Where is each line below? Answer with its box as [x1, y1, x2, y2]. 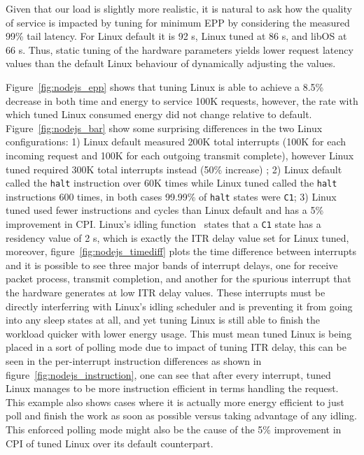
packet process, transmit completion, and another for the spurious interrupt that [6, 271, 351, 286]
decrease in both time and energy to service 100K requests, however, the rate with [6, 93, 358, 108]
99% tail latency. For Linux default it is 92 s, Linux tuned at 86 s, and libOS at [6, 29, 347, 43]
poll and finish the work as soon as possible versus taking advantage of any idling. [6, 408, 357, 423]
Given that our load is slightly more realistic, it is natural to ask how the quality [6, 1, 352, 15]
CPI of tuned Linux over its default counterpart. [6, 435, 213, 450]
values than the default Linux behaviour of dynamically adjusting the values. [6, 56, 336, 71]
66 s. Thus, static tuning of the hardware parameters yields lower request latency [6, 42, 353, 57]
